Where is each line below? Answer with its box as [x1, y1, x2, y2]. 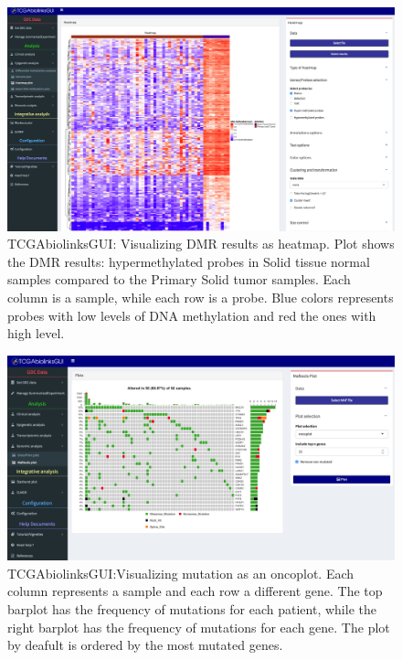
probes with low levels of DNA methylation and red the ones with [7, 305, 376, 325]
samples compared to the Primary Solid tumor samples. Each [7, 270, 351, 289]
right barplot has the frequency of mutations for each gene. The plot [7, 617, 390, 636]
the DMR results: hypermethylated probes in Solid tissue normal [7, 251, 370, 271]
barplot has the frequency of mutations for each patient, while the [7, 600, 376, 619]
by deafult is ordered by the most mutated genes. [7, 635, 283, 655]
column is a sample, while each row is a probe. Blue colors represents [7, 288, 394, 307]
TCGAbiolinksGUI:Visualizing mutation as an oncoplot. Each [7, 563, 354, 582]
